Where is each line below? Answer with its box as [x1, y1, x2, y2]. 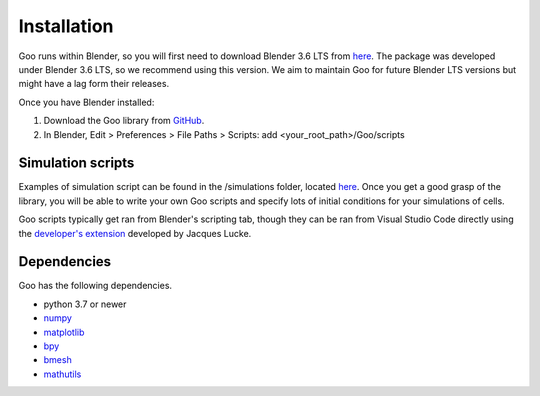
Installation [18, 15, 114, 37]
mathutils [43, 368, 82, 380]
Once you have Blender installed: [18, 96, 155, 108]
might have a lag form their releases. [18, 78, 170, 90]
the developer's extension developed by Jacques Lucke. [18, 227, 252, 239]
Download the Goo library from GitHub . [43, 115, 205, 127]
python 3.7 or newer [43, 298, 127, 310]
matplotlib [43, 326, 85, 338]
